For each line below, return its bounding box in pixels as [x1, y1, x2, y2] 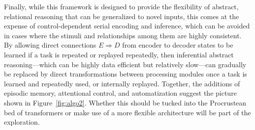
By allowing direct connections [4, 40, 96, 50]
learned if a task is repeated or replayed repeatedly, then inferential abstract [4, 49, 234, 59]
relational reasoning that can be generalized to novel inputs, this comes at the [4, 11, 239, 21]
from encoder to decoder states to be [122, 40, 233, 50]
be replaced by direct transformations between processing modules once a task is [4, 69, 247, 79]
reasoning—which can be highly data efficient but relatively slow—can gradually [4, 59, 247, 69]
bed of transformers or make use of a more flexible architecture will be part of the [4, 107, 251, 117]
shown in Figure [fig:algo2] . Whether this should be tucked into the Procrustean [4, 97, 247, 107]
